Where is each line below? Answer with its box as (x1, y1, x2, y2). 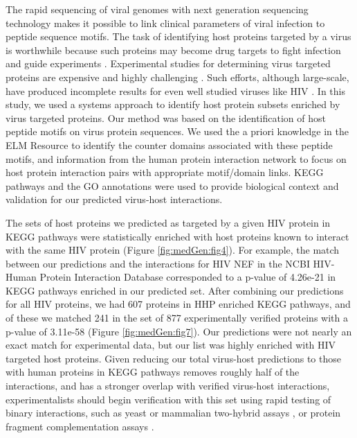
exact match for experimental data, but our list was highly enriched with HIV (6, 338, 336, 352)
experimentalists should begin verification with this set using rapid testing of (6, 392, 331, 406)
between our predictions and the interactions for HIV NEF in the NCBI (6, 256, 310, 270)
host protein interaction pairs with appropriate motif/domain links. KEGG (6, 165, 324, 179)
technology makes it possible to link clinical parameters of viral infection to (6, 15, 325, 30)
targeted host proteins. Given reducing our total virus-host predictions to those (6, 351, 341, 365)
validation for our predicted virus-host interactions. (6, 192, 223, 207)
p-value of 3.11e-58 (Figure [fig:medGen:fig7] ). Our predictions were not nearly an (6, 324, 352, 338)
